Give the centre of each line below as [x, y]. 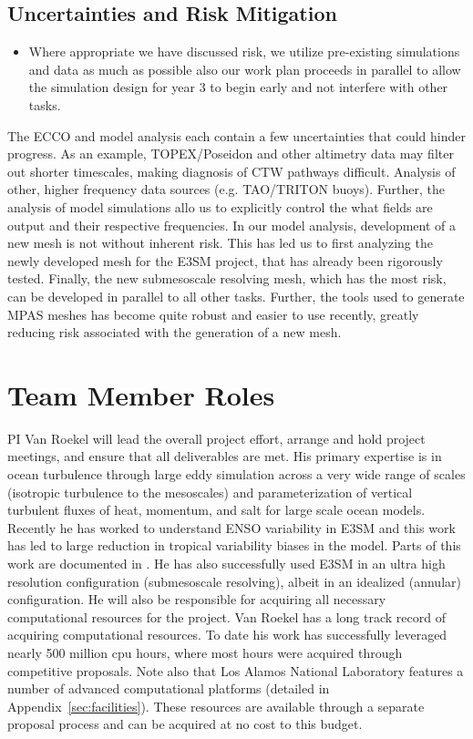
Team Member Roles [141, 394]
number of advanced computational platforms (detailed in [169, 688]
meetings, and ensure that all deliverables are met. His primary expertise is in [225, 456]
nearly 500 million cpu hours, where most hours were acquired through [205, 652]
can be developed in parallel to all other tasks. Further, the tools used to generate [236, 296]
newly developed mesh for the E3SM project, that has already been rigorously [225, 260]
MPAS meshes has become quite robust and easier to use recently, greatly [213, 314]
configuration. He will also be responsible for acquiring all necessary [197, 599]
